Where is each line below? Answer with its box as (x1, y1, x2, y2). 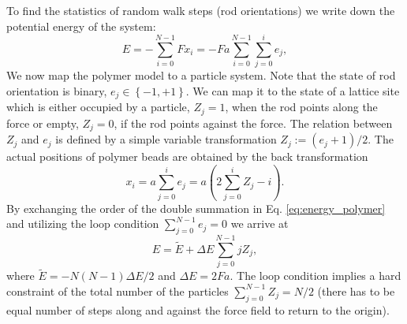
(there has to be (317, 282, 395, 299)
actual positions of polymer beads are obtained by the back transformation (6, 148, 368, 165)
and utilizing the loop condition (6, 215, 159, 232)
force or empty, (6, 114, 79, 131)
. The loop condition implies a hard (230, 267, 401, 284)
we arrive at (230, 215, 289, 232)
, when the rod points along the (225, 99, 378, 115)
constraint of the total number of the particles (6, 282, 229, 299)
